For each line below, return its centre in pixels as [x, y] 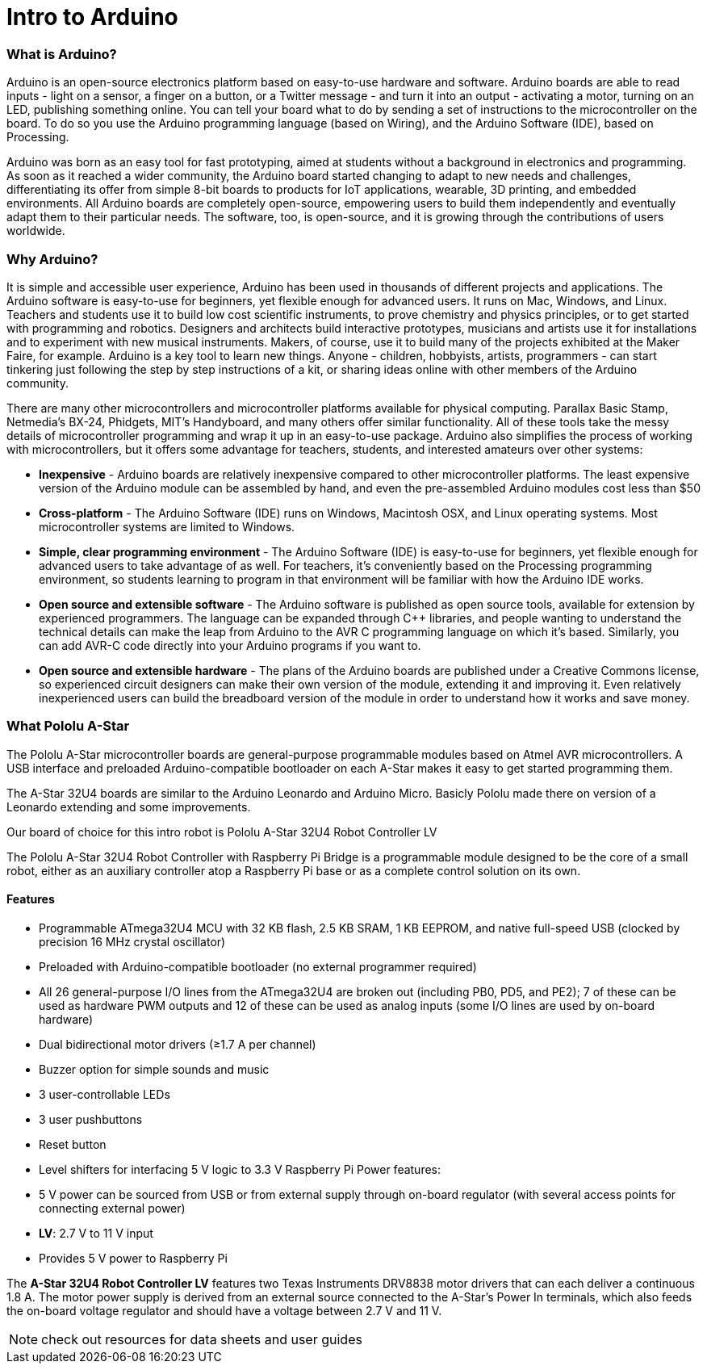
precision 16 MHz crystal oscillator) [132, 941]
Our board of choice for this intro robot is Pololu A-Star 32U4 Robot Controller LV [222, 832]
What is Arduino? [62, 54]
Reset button [73, 1144]
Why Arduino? [52, 259]
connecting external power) [112, 1208]
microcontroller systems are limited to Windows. [167, 526]
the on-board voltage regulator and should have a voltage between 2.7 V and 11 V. [224, 1310]
